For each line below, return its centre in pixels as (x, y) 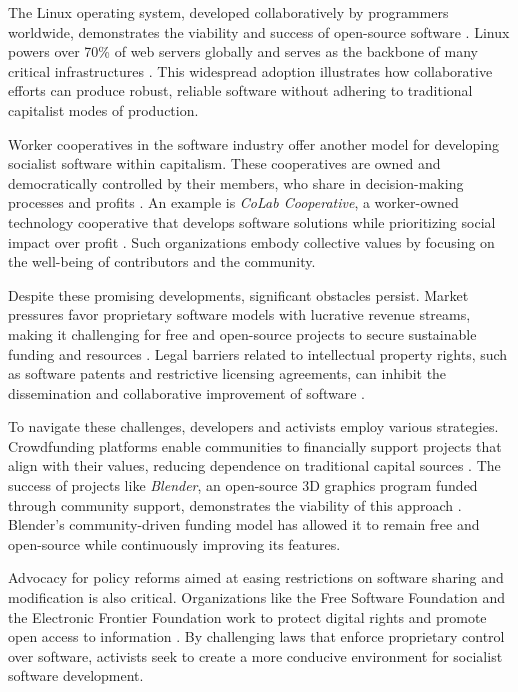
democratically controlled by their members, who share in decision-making (236, 182)
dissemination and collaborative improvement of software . (186, 392)
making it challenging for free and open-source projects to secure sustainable (242, 333)
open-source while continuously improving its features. (174, 543)
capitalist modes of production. (103, 109)
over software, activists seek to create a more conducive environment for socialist (255, 655)
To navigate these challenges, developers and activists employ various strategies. (253, 426)
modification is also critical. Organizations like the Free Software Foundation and (257, 597)
